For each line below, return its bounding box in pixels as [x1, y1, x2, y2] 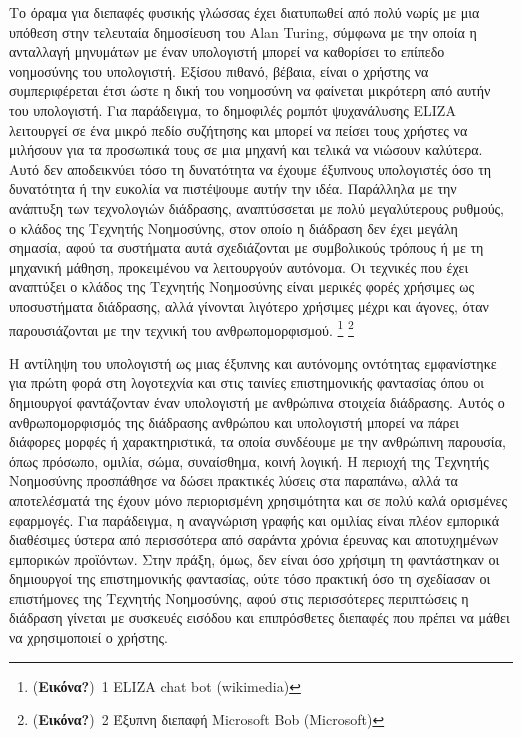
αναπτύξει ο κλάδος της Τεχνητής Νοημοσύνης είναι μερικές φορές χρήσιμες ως [9, 276, 474, 297]
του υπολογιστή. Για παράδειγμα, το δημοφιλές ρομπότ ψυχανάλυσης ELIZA [9, 99, 456, 120]
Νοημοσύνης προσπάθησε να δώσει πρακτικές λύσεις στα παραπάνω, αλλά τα [9, 470, 458, 491]
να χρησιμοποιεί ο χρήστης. [9, 627, 168, 648]
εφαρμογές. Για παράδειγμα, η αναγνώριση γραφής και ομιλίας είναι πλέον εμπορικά [9, 509, 500, 530]
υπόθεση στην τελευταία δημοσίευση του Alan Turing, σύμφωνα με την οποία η [9, 21, 477, 42]
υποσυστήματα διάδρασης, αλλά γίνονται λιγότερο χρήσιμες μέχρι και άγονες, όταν [9, 295, 489, 316]
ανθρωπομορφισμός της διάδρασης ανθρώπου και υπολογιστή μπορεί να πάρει [9, 411, 460, 432]
